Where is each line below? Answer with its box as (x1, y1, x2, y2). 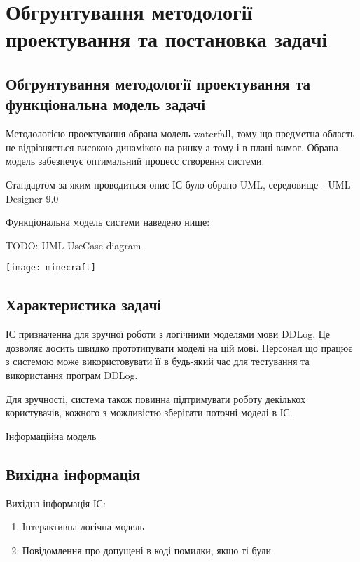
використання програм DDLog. (6, 367, 138, 382)
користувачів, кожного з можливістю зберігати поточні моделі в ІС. (6, 405, 293, 420)
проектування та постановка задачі (6, 25, 328, 53)
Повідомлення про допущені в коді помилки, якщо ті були (22, 542, 272, 557)
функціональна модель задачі (6, 93, 206, 115)
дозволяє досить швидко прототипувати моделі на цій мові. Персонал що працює (6, 340, 353, 355)
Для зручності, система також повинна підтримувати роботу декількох (6, 391, 305, 406)
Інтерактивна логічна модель (22, 519, 144, 534)
